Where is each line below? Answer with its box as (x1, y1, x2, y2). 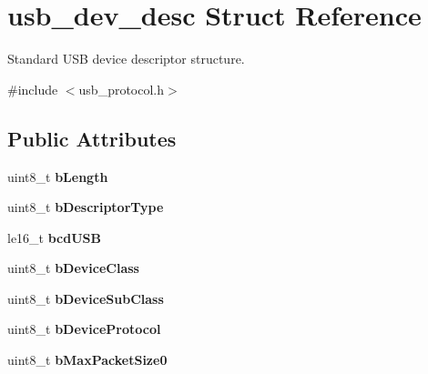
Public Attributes (7, 124, 177, 152)
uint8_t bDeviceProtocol (7, 319, 161, 339)
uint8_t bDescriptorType (7, 197, 164, 217)
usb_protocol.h (78, 79, 165, 98)
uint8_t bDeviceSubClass (7, 288, 164, 308)
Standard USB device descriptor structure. (7, 49, 245, 68)
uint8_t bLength (7, 167, 108, 186)
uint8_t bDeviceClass (7, 258, 139, 278)
